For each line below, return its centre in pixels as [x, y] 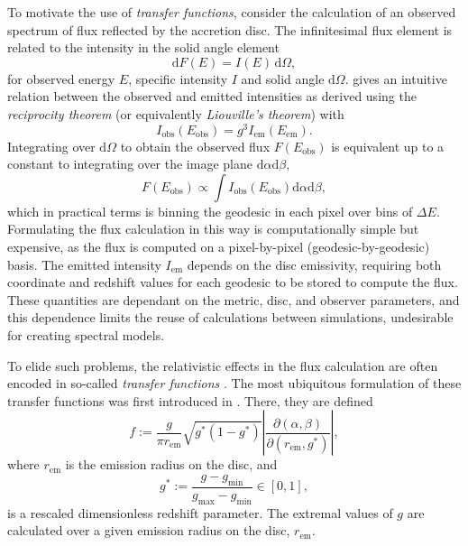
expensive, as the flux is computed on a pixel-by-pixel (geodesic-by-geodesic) [219, 247]
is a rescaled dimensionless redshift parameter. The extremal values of [200, 512]
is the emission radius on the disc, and [171, 464]
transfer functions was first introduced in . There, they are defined [190, 400]
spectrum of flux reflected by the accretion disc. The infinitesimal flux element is [230, 29]
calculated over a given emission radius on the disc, [149, 530]
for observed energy [61, 78]
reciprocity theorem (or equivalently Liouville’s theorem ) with [176, 113]
